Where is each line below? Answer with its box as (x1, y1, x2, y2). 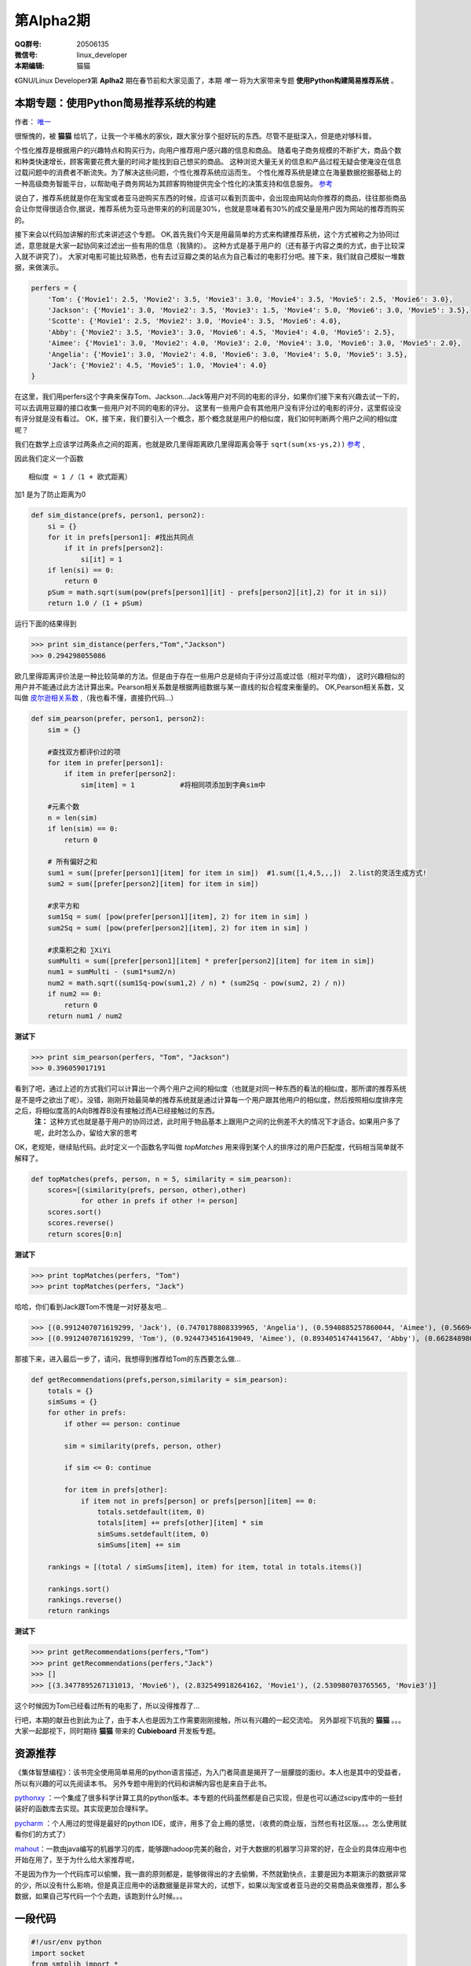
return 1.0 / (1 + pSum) (47, 598, 144, 608)
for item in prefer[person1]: (47, 758, 164, 767)
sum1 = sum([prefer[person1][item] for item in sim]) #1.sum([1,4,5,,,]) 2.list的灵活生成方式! (47, 868, 427, 877)
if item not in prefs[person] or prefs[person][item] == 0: (80, 1497, 317, 1505)
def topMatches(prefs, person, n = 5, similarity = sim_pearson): (31, 1174, 292, 1184)
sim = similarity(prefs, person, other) (64, 1441, 222, 1450)
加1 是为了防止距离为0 (14, 490, 86, 499)
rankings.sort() (47, 1585, 110, 1593)
